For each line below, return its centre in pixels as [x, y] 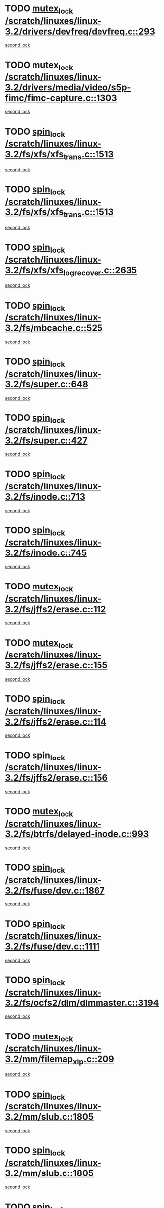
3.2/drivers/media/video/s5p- [68, 87]
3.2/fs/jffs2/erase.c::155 [56, 665]
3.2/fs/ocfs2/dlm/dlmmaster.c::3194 [82, 1003]
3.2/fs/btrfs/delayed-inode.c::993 [77, 834]
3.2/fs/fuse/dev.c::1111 [52, 947]
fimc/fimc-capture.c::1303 [61, 98]
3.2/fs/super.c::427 [46, 440]
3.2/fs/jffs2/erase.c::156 [57, 778]
